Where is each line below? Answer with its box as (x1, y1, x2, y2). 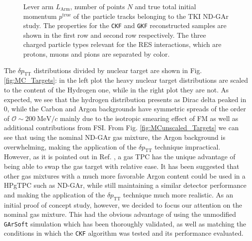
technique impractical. (154, 141, 220, 151)
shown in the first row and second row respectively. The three (23, 30, 206, 40)
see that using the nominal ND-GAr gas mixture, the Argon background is (4, 132, 225, 142)
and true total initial (135, 1, 196, 11)
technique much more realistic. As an (123, 189, 233, 199)
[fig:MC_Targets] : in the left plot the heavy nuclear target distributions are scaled (4, 75, 248, 85)
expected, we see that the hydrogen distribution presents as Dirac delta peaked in (4, 94, 247, 104)
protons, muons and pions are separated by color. (23, 49, 170, 59)
